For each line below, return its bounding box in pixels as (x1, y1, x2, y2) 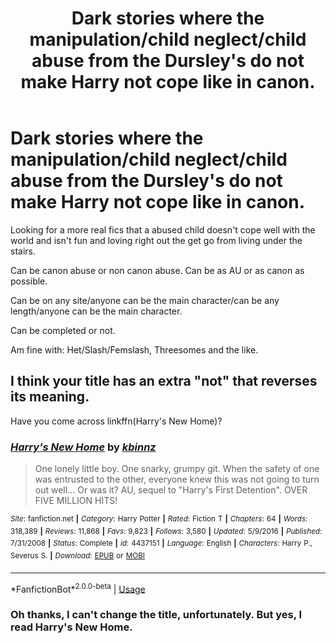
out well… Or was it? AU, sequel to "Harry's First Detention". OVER (34, 484, 308, 496)
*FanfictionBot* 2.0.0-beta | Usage (10, 581, 146, 595)
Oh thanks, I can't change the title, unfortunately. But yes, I (10, 608, 303, 622)
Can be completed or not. (10, 324, 116, 336)
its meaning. (10, 388, 90, 406)
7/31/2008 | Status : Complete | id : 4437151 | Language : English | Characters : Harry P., (10, 538, 313, 549)
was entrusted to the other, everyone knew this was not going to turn (34, 473, 320, 486)
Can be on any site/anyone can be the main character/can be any (10, 294, 280, 306)
